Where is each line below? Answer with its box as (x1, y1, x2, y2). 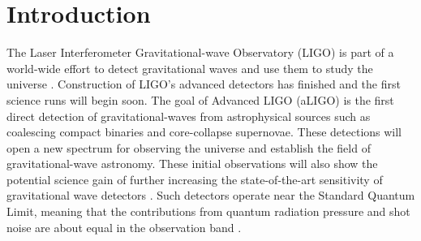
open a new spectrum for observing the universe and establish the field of (6, 139, 371, 156)
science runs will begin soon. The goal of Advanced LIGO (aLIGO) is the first (6, 91, 394, 108)
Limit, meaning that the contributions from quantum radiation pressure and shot (6, 203, 410, 220)
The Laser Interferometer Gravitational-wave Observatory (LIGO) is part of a (6, 44, 394, 61)
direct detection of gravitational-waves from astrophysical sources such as (6, 107, 371, 124)
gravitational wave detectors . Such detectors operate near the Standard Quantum (6, 187, 415, 204)
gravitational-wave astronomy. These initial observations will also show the (6, 155, 378, 172)
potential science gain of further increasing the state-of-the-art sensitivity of (6, 170, 383, 187)
